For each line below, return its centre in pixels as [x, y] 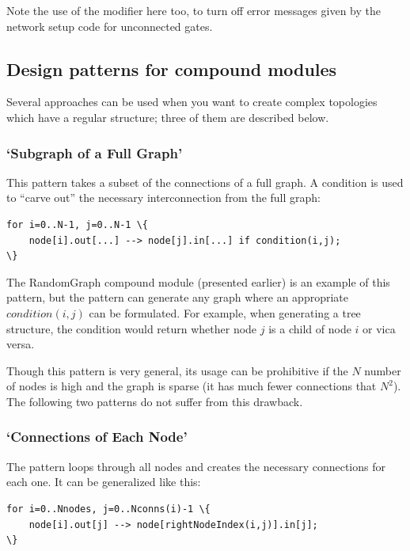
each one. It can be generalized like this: [104, 482]
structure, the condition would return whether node [132, 328]
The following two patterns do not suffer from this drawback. [155, 401]
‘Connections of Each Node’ [97, 437]
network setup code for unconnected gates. [110, 26]
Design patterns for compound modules [172, 68]
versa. [21, 344]
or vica [379, 328]
